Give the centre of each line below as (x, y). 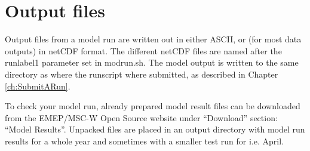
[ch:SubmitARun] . (38, 86)
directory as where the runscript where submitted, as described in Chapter (142, 74)
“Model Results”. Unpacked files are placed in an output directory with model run (155, 129)
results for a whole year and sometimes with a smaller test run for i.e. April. (144, 141)
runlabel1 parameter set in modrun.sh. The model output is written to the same (152, 62)
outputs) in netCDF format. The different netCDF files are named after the (143, 50)
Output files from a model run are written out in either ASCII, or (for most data (153, 39)
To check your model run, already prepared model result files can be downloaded (153, 106)
